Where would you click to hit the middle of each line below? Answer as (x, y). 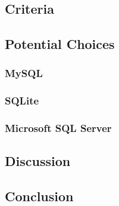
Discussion (38, 161)
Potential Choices (60, 44)
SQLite (22, 101)
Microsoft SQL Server (58, 128)
